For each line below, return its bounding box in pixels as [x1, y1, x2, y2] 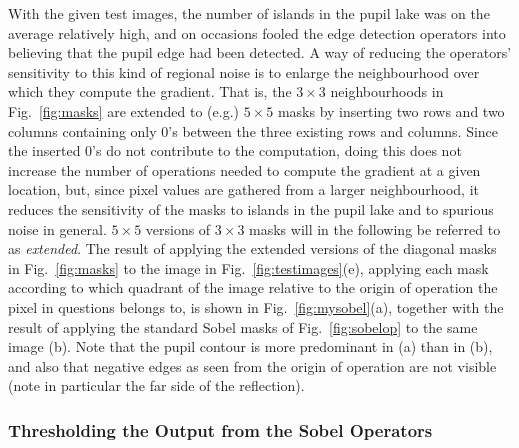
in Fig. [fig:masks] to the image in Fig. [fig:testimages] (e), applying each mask [8, 257, 489, 278]
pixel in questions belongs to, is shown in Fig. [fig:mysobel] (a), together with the [8, 296, 504, 317]
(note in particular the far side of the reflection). [8, 375, 305, 396]
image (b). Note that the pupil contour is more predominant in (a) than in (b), [8, 336, 493, 357]
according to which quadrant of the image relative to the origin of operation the [8, 277, 498, 298]
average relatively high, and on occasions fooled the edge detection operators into [8, 22, 506, 43]
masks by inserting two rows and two [277, 100, 505, 121]
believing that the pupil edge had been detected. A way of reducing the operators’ [8, 42, 512, 63]
